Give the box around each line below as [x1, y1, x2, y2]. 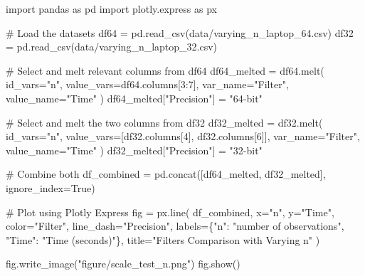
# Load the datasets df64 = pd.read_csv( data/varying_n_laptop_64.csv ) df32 [6, 25, 354, 40]
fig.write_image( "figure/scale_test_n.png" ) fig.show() [6, 256, 240, 271]
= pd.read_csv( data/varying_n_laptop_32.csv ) [6, 39, 218, 54]
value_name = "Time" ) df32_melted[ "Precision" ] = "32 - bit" [6, 142, 263, 157]
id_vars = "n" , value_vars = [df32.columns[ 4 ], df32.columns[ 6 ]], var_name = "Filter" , [6, 129, 360, 144]
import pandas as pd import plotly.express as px [6, 1, 217, 16]
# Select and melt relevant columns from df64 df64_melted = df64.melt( [6, 63, 324, 78]
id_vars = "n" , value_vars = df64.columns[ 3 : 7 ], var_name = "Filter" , [6, 77, 289, 92]
